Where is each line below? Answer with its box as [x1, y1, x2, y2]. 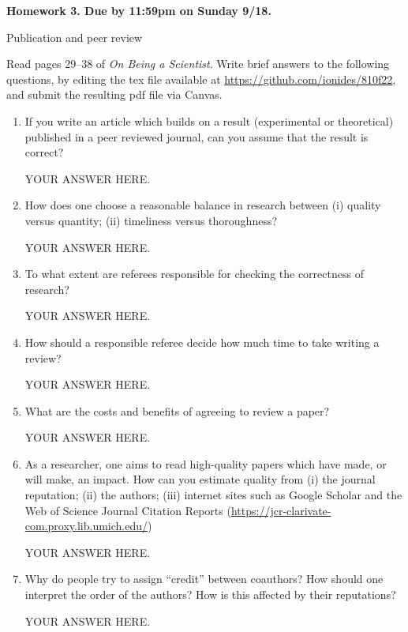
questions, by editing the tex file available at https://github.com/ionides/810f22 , [6, 70, 396, 87]
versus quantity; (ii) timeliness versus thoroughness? [24, 212, 278, 228]
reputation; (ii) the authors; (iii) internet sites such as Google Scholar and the [24, 487, 402, 503]
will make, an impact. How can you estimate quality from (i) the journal [24, 471, 376, 487]
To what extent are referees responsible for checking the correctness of [24, 265, 364, 282]
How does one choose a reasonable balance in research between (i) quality [24, 197, 381, 213]
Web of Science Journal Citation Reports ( [24, 502, 231, 518]
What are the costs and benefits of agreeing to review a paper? [24, 402, 330, 419]
